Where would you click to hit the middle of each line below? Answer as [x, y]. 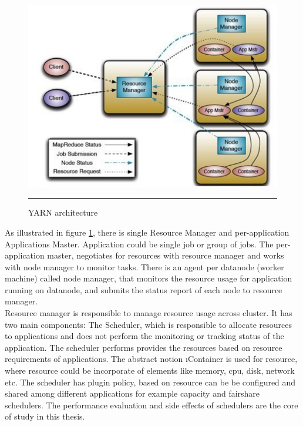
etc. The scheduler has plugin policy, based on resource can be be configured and [150, 382]
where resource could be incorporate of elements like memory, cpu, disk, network [150, 370]
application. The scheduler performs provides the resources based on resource [144, 347]
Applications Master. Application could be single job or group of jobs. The [139, 244]
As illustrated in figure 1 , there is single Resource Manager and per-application [147, 232]
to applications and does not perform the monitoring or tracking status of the [144, 336]
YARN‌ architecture [63, 212]
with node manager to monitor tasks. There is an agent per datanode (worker [144, 266]
